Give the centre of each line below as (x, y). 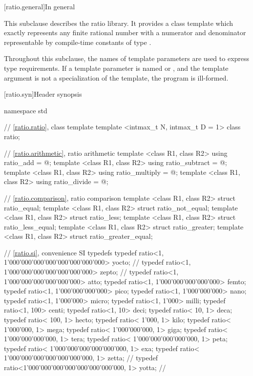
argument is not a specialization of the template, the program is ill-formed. (116, 77)
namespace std (26, 110)
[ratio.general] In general (40, 6)
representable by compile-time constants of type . (78, 42)
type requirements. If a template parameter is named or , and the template (116, 68)
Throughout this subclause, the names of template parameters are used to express (127, 58)
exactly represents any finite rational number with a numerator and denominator (125, 32)
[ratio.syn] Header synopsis (43, 94)
